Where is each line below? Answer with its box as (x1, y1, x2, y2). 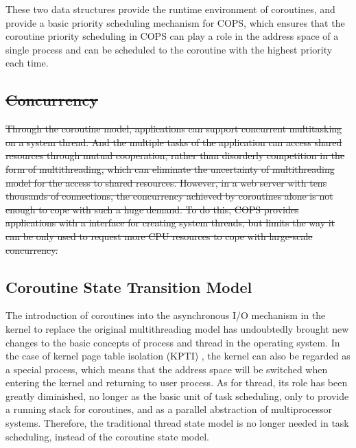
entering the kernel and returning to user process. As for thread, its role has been (5, 375, 348, 390)
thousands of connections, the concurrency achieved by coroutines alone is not (5, 189, 333, 203)
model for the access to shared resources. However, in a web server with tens (5, 175, 327, 189)
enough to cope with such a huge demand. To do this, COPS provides (5, 202, 299, 216)
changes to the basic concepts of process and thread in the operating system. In (5, 335, 340, 349)
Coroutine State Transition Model (5, 276, 252, 297)
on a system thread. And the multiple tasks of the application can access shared (5, 134, 342, 149)
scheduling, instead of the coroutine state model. (5, 429, 209, 443)
